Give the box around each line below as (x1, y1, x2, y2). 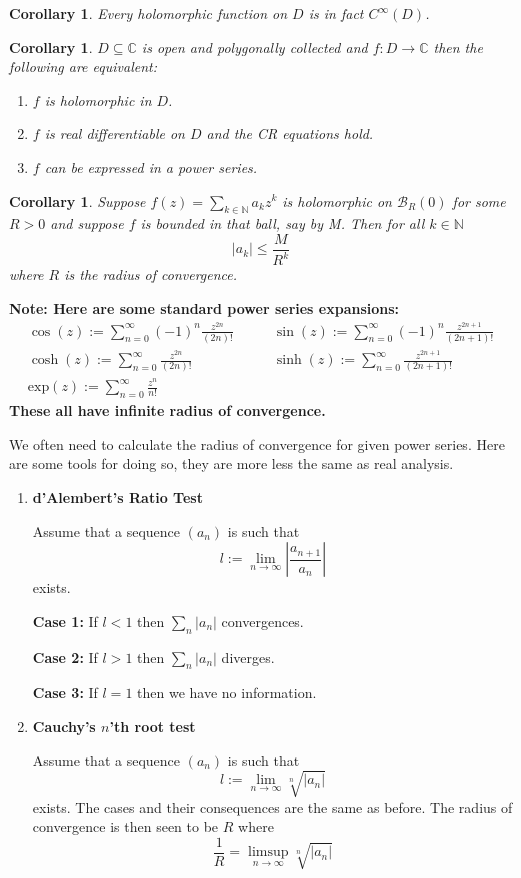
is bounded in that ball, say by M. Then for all (140, 213, 425, 234)
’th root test (109, 716, 196, 736)
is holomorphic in (44, 89, 152, 110)
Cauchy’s (32, 716, 96, 736)
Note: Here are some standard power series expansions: (9, 297, 400, 318)
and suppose (50, 213, 124, 234)
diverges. (221, 646, 275, 667)
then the (433, 36, 483, 57)
